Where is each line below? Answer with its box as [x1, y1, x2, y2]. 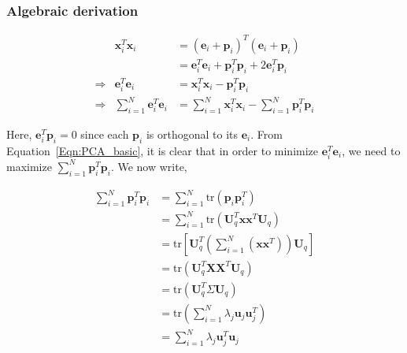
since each [80, 125, 129, 142]
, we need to [342, 142, 401, 158]
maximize [6, 158, 52, 174]
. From [250, 125, 283, 142]
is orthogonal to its [146, 125, 238, 142]
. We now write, [110, 158, 187, 174]
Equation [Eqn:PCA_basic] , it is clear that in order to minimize [6, 142, 319, 158]
